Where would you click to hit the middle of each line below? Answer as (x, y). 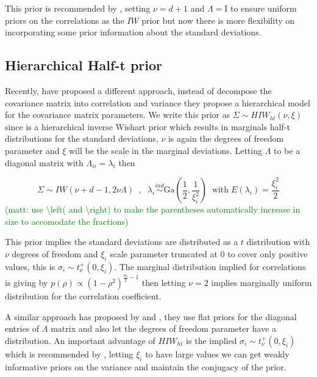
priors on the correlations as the (65, 20)
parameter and (32, 150)
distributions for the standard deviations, (82, 138)
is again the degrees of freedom (226, 138)
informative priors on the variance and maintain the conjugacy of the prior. (146, 366)
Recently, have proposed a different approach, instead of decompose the (138, 90)
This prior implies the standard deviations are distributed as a (122, 242)
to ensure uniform (264, 8)
